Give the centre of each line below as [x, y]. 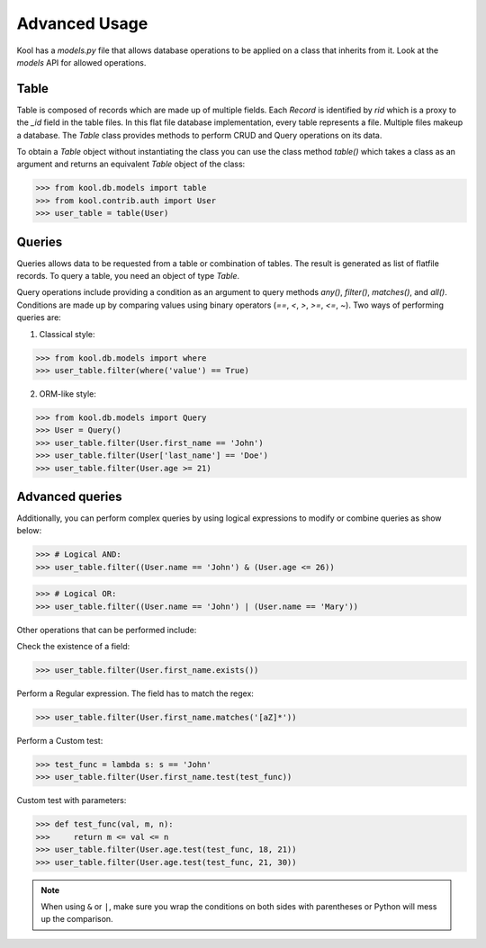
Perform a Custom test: [60, 741]
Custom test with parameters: [72, 800]
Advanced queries [69, 496]
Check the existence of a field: [73, 647]
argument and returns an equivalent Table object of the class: [131, 164]
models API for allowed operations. [81, 62]
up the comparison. [77, 919]
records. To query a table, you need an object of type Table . [128, 276]
